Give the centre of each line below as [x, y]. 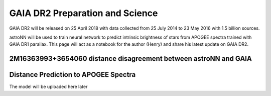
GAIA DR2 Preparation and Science [84, 13]
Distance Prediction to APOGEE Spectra [73, 75]
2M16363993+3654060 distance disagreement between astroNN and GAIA [130, 59]
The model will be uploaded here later [48, 87]
